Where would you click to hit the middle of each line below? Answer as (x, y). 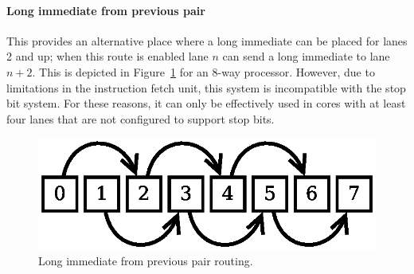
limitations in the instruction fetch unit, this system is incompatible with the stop (206, 87)
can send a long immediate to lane (306, 56)
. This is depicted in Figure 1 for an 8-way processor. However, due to (203, 71)
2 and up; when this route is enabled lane (107, 56)
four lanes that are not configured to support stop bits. (141, 118)
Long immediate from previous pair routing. (146, 261)
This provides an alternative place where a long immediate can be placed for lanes (207, 40)
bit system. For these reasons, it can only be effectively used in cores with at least (206, 103)
